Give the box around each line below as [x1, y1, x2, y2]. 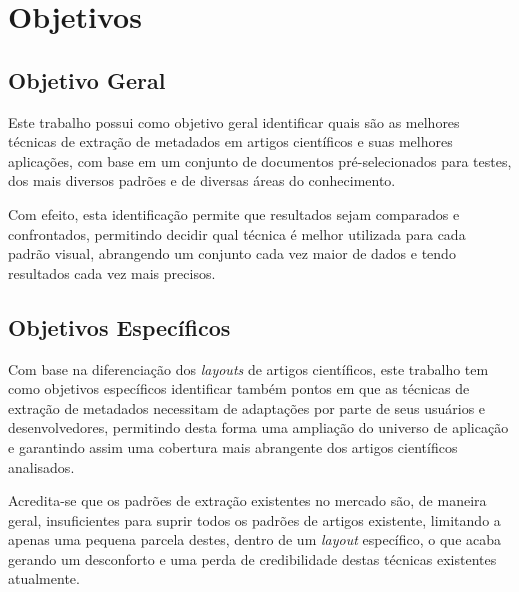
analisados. [8, 456, 75, 477]
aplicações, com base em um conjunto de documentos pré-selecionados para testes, [8, 150, 512, 171]
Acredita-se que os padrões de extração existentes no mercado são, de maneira [8, 490, 487, 511]
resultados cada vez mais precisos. [8, 262, 216, 283]
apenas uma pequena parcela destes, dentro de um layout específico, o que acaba [8, 529, 502, 550]
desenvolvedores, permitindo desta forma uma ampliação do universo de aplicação [8, 417, 509, 438]
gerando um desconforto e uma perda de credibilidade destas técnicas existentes [8, 548, 497, 569]
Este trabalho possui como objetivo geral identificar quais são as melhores [8, 111, 460, 132]
